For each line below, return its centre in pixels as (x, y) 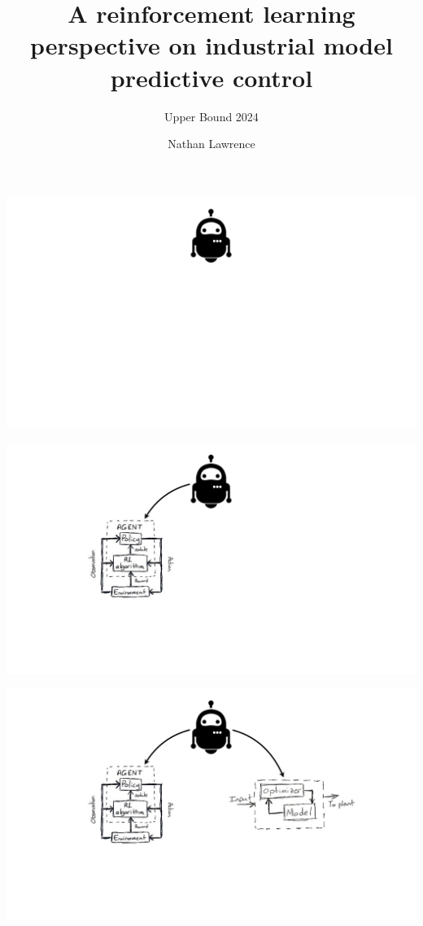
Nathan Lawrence (211, 144)
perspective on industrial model (211, 45)
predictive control (211, 77)
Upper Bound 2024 (211, 116)
